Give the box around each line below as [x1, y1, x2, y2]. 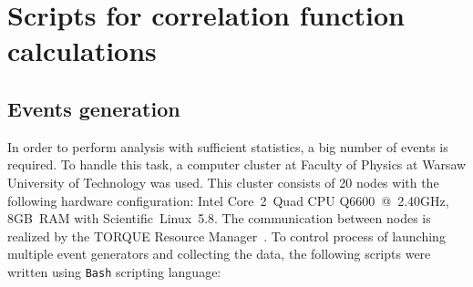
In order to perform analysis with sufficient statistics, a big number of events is [7, 137, 448, 156]
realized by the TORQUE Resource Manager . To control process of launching [7, 226, 446, 245]
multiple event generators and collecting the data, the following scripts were [7, 244, 431, 263]
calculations [7, 32, 157, 69]
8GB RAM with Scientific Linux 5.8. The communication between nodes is [7, 209, 431, 228]
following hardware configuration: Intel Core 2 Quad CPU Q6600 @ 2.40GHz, [7, 190, 449, 210]
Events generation [7, 94, 180, 122]
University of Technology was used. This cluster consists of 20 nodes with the [7, 172, 439, 191]
